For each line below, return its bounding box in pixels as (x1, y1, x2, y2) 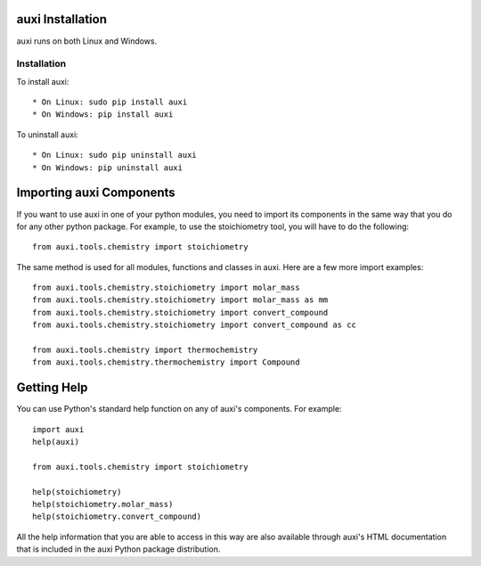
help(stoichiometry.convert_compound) (32, 512, 202, 521)
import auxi (32, 424, 85, 434)
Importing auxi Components (16, 185, 175, 201)
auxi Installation (16, 12, 107, 27)
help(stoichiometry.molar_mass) (32, 499, 174, 510)
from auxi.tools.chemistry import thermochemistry (32, 345, 258, 356)
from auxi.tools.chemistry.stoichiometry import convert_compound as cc (32, 320, 356, 330)
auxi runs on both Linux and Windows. (16, 36, 158, 46)
